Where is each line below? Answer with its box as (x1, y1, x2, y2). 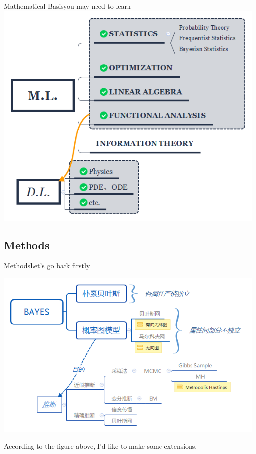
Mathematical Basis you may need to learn (4, 1, 131, 11)
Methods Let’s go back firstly (4, 260, 90, 271)
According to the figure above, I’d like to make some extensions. (4, 440, 197, 451)
